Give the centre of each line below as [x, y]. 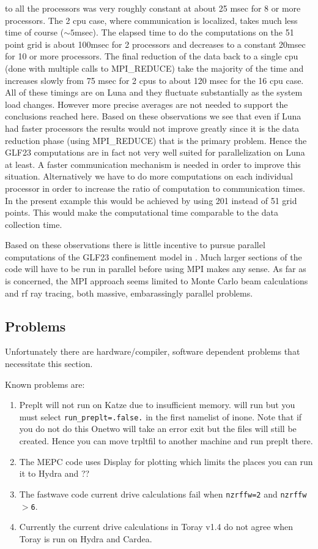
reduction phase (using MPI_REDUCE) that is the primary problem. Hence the [156, 140]
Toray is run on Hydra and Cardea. [86, 538]
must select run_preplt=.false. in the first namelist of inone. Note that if [161, 416]
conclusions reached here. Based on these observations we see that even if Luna [153, 116]
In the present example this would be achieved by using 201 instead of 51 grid [151, 200]
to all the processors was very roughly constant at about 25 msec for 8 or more [153, 8]
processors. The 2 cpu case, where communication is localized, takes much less [151, 20]
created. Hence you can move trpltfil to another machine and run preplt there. [166, 441]
